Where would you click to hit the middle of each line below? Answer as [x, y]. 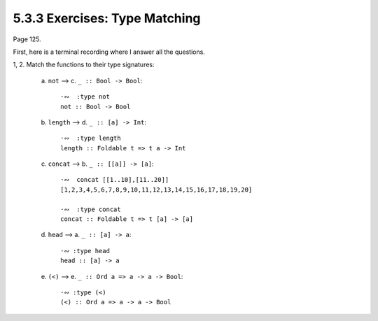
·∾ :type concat [91, 209]
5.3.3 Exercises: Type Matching [107, 18]
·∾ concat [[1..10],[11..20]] [115, 180]
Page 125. [27, 39]
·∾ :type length [91, 138]
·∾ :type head [85, 251]
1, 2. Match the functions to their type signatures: [84, 65]
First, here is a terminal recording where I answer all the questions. [109, 52]
